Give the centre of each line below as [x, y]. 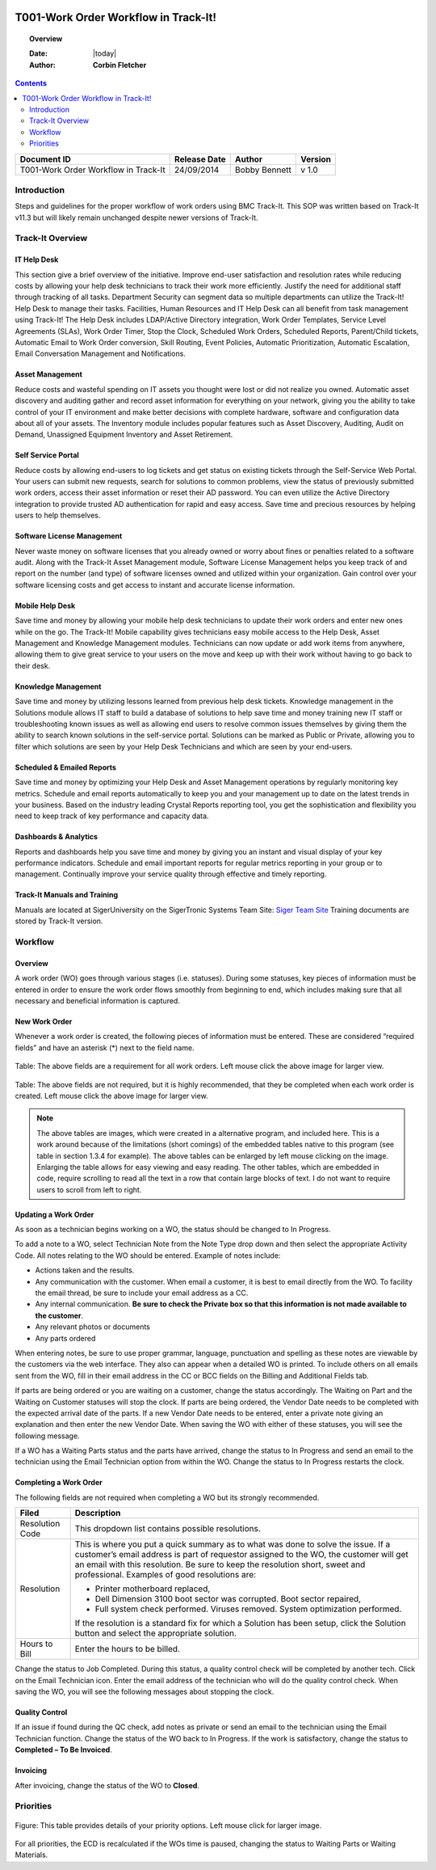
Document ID [46, 159]
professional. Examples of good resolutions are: [166, 1575]
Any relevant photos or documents [93, 1327]
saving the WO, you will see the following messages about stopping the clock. [145, 1692]
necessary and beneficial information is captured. [98, 1000]
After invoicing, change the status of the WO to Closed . [107, 1785]
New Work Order [44, 1021]
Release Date [200, 159]
